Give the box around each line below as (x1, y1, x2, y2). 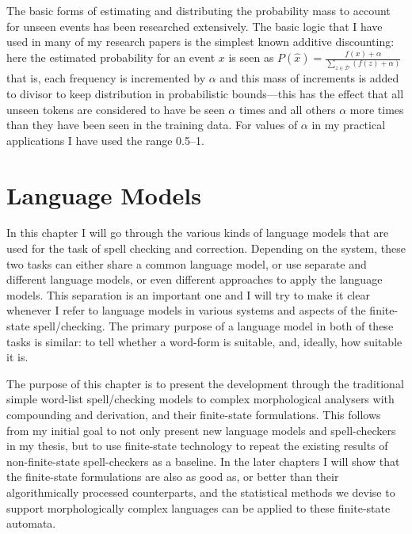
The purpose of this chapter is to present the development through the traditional (6, 375, 404, 391)
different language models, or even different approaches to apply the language (6, 271, 383, 288)
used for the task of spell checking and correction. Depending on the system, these (6, 240, 406, 257)
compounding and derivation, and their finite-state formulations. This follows (6, 406, 381, 422)
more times (349, 101, 404, 117)
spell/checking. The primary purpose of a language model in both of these (33, 318, 394, 334)
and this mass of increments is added (219, 70, 399, 86)
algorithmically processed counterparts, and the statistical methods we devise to (6, 483, 395, 500)
